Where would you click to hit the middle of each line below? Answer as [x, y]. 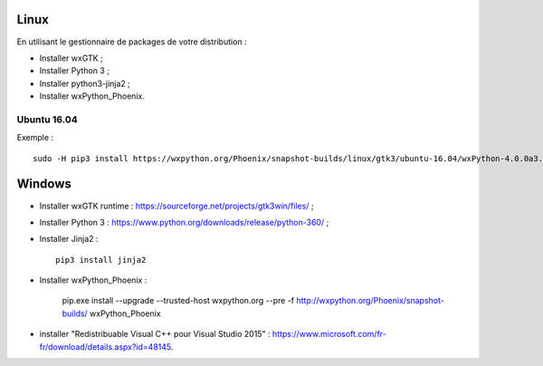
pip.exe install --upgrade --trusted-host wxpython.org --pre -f [178, 301]
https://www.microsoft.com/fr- [329, 334]
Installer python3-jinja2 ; [85, 83]
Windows [44, 184]
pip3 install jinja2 [101, 260]
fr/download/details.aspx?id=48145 [105, 347]
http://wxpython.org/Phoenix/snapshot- [370, 301]
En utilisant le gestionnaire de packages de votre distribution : [132, 42]
